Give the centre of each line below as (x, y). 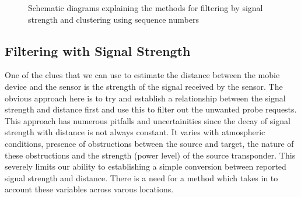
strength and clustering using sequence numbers (113, 19)
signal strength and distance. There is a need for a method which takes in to (141, 177)
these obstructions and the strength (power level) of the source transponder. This (150, 155)
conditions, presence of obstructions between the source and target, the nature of (149, 143)
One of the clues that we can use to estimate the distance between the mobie (142, 75)
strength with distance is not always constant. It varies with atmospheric (135, 132)
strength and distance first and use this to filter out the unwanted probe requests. (151, 109)
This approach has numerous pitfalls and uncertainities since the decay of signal (148, 120)
